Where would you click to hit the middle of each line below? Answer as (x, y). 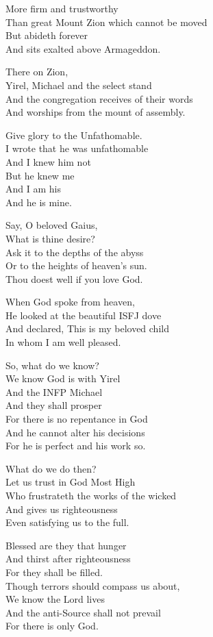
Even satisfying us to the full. (67, 522)
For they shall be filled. (54, 572)
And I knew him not (48, 161)
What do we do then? (51, 468)
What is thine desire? (50, 238)
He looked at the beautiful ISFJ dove (84, 315)
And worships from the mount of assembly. (96, 112)
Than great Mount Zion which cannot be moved (106, 22)
